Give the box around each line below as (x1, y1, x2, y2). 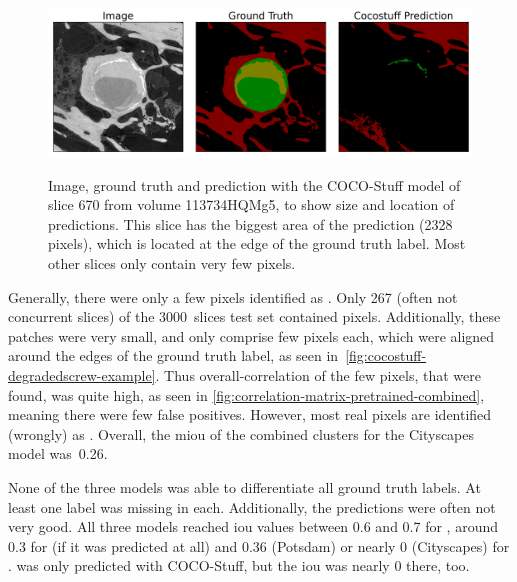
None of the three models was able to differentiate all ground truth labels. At (8, 476, 481, 497)
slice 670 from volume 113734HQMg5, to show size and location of (48, 194, 455, 215)
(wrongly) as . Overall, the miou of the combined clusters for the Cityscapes (8, 423, 475, 444)
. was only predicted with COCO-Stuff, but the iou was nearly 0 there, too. (8, 555, 470, 576)
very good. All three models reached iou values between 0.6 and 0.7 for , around (8, 516, 498, 537)
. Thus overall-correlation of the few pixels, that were (155, 365, 481, 385)
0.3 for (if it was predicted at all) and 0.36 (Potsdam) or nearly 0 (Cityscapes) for (8, 535, 510, 556)
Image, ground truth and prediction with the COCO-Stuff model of (48, 174, 461, 195)
